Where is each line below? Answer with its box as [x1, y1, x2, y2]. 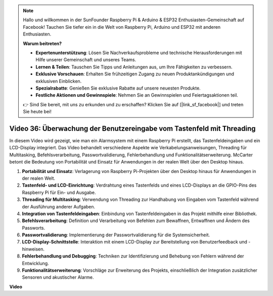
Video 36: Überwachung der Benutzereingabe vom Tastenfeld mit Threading [9, 124, 256, 133]
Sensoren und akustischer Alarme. [22, 274, 94, 280]
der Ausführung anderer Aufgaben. [22, 203, 96, 209]
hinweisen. [22, 246, 45, 252]
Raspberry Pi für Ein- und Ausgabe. [22, 189, 96, 195]
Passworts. [22, 225, 45, 231]
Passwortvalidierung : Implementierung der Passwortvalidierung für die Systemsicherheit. [22, 232, 210, 238]
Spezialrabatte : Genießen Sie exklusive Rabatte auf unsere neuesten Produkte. [35, 85, 201, 91]
